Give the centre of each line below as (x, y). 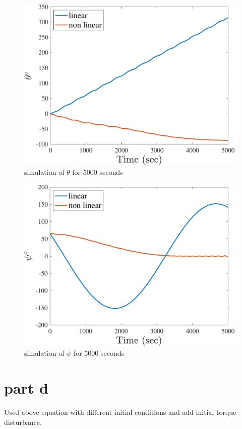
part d (26, 388)
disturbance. (23, 422)
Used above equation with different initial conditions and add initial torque (120, 412)
